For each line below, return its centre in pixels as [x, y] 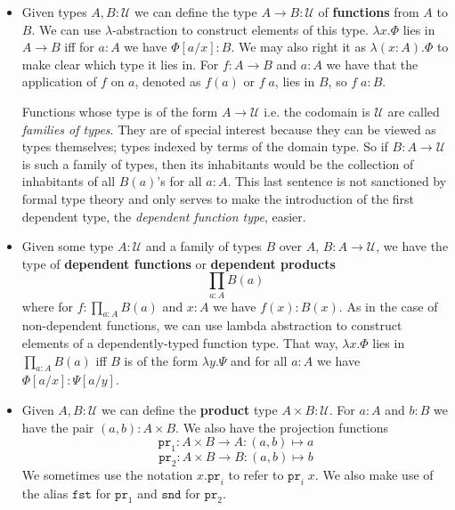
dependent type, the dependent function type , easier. [164, 216]
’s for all [179, 181]
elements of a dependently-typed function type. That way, [180, 343]
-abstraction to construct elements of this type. [240, 29]
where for [48, 306]
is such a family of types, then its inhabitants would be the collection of [218, 163]
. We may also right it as [298, 47]
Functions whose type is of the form [120, 111]
